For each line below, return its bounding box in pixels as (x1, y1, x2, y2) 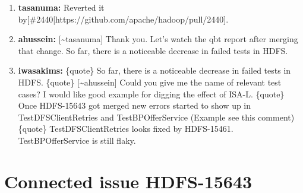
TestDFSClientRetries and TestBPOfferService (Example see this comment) (18, 110, 295, 123)
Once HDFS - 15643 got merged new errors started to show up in (18, 99, 251, 112)
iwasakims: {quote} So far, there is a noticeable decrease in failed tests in (18, 64, 291, 77)
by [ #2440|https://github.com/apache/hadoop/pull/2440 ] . (18, 12, 229, 25)
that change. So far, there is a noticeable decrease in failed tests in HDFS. (18, 44, 288, 56)
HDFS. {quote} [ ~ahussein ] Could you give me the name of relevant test (18, 75, 282, 88)
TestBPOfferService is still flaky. (18, 134, 136, 146)
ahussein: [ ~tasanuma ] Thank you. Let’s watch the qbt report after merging (18, 33, 298, 45)
